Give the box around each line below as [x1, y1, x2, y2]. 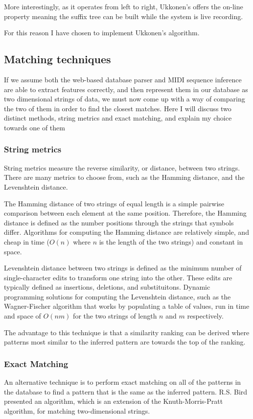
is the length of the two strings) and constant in [99, 236, 243, 246]
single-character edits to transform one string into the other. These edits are [4, 272, 232, 282]
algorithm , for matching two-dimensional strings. [4, 405, 150, 416]
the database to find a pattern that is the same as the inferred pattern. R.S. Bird [4, 386, 248, 396]
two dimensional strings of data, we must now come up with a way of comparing [4, 94, 245, 104]
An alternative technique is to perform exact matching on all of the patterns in [4, 377, 241, 387]
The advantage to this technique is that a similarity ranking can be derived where [4, 327, 250, 337]
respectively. [187, 311, 224, 321]
